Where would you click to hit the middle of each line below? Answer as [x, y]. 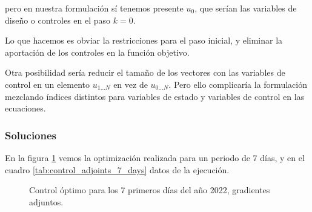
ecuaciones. [25, 108]
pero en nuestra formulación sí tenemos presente [94, 8]
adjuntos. [46, 201]
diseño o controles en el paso [58, 20]
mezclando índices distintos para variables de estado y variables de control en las [155, 96]
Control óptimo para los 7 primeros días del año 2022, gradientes [150, 190]
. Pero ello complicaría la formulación [238, 84]
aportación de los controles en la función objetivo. [97, 52]
